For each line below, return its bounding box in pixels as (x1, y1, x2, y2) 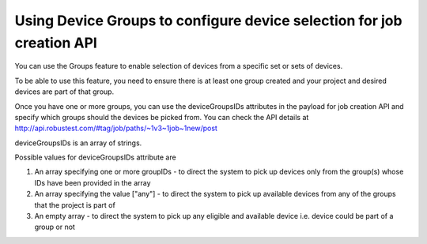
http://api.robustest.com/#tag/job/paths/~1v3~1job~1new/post (14, 123, 217, 133)
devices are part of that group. (14, 87, 115, 96)
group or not (34, 222, 75, 232)
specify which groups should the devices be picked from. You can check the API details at (14, 112, 309, 122)
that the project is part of (34, 200, 116, 209)
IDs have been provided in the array (34, 178, 151, 187)
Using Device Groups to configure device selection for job (14, 12, 402, 29)
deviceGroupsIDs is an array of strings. (14, 138, 142, 148)
